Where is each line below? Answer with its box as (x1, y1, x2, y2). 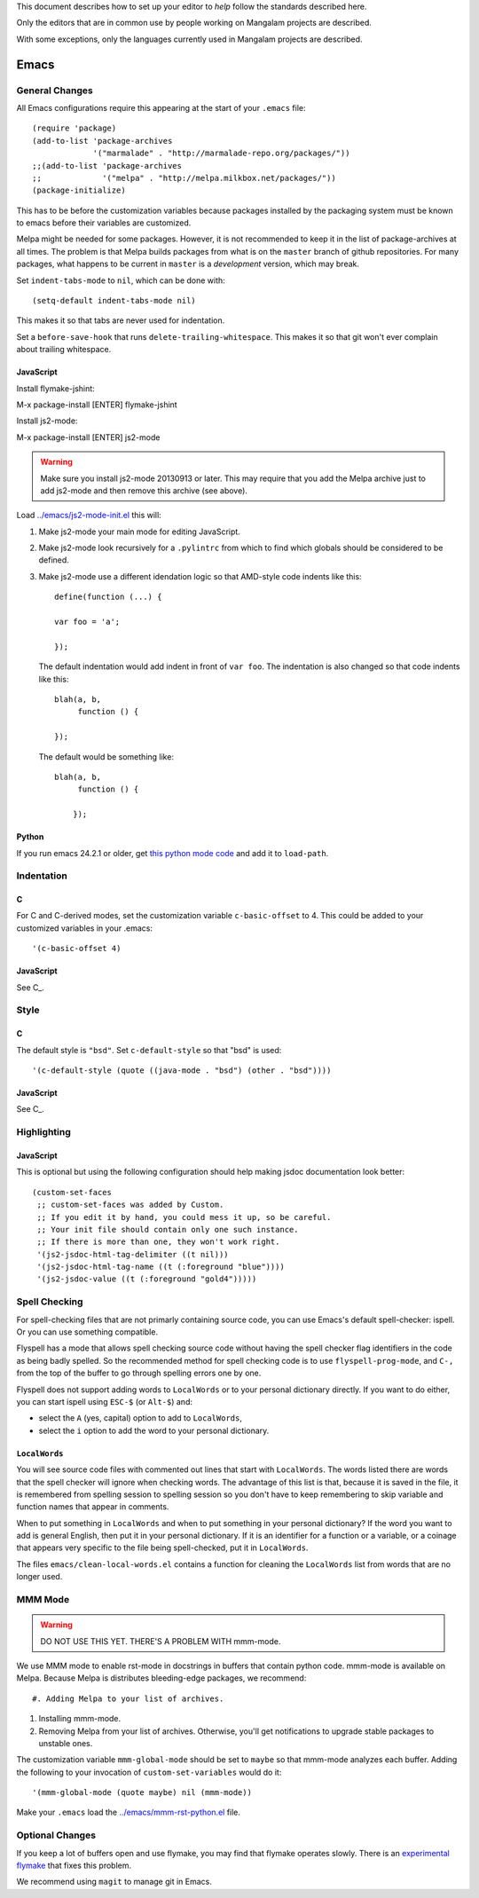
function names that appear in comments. (16, 1501, 169, 1512)
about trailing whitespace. (16, 344, 112, 355)
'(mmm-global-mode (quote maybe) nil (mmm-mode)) (32, 1788, 253, 1798)
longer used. (16, 1571, 63, 1582)
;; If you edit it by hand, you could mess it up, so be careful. (36, 1212, 332, 1222)
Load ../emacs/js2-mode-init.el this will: (16, 510, 161, 521)
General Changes (16, 84, 93, 97)
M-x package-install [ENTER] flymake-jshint (16, 399, 177, 410)
